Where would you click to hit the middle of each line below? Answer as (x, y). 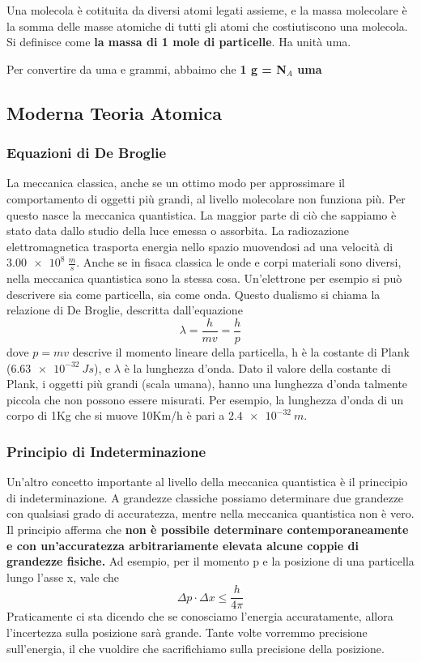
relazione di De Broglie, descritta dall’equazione (125, 310)
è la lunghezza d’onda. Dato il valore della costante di (257, 367)
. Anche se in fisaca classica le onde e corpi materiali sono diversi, (239, 262)
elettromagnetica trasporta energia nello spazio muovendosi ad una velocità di (200, 246)
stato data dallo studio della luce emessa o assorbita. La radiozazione (178, 231)
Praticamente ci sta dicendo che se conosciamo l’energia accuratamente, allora (200, 616)
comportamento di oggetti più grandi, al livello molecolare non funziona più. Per (206, 198)
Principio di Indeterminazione (106, 451)
